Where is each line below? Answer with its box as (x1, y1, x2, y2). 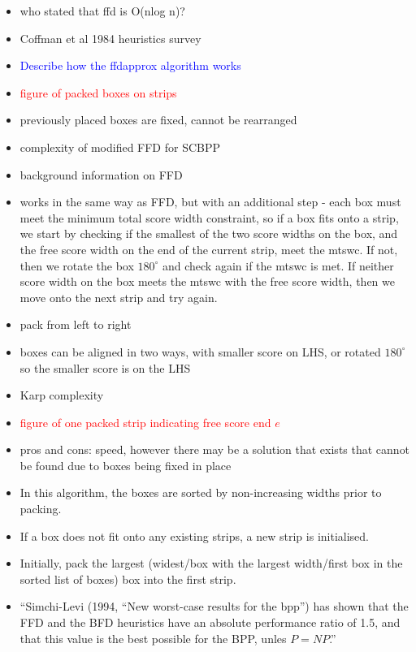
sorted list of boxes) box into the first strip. (19, 570, 236, 587)
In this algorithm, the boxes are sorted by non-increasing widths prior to (19, 484, 382, 501)
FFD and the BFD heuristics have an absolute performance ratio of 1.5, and (19, 614, 401, 631)
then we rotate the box (19, 257, 134, 274)
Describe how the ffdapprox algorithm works (19, 57, 241, 74)
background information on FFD (19, 166, 183, 183)
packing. (19, 500, 62, 517)
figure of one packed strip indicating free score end (19, 413, 271, 430)
